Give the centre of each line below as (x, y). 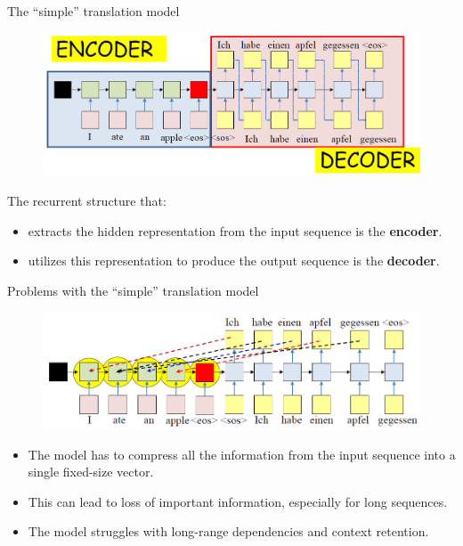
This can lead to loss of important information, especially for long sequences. (238, 501)
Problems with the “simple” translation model (133, 290)
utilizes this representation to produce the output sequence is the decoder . (234, 261)
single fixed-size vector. (91, 472)
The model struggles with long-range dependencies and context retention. (228, 531)
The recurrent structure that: (87, 201)
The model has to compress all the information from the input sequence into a (242, 454)
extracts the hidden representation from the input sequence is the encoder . (235, 230)
